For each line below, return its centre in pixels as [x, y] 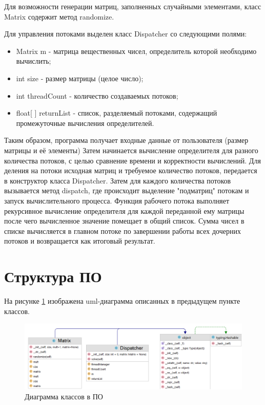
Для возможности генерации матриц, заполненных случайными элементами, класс [133, 6]
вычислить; [34, 61]
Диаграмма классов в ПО [64, 397]
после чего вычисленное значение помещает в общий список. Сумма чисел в [124, 221]
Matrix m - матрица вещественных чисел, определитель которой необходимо [136, 51]
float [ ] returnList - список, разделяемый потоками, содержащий [117, 113]
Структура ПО [53, 276]
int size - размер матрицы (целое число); [80, 78]
